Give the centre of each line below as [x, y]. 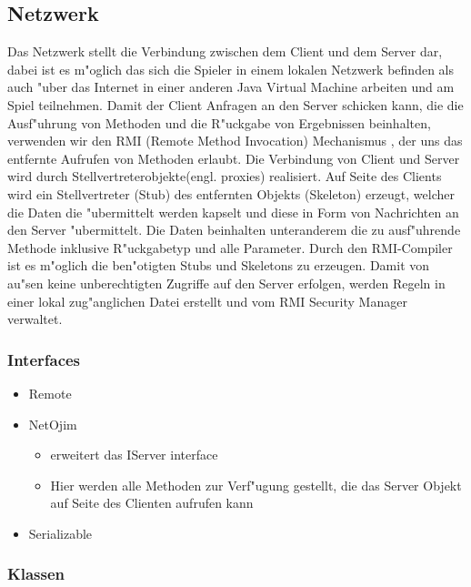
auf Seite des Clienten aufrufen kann [152, 503]
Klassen [36, 574]
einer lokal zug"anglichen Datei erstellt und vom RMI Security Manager [207, 301]
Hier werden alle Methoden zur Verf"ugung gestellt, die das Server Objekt [256, 485]
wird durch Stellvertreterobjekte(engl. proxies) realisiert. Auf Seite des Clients [225, 176]
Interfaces [44, 359]
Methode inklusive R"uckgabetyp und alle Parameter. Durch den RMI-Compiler [230, 247]
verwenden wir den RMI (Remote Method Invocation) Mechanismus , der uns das [235, 141]
